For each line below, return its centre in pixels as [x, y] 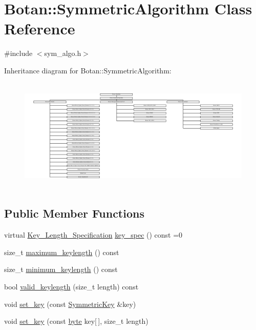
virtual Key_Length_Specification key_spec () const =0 [93, 235]
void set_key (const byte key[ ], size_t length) [76, 321]
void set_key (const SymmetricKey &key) [70, 304]
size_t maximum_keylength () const [62, 252]
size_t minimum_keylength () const [61, 269]
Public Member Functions [74, 213]
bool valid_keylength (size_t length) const [71, 286]
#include [18, 53]
